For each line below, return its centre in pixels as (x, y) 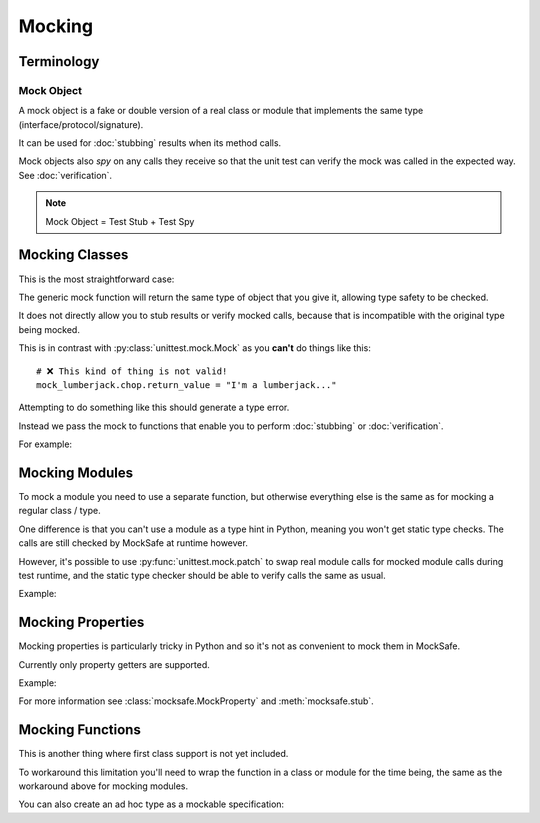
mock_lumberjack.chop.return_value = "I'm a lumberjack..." (186, 384)
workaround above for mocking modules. (103, 786)
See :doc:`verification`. (65, 175)
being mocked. (49, 329)
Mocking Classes (73, 255)
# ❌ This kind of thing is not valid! (132, 371)
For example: (45, 444)
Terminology (59, 61)
